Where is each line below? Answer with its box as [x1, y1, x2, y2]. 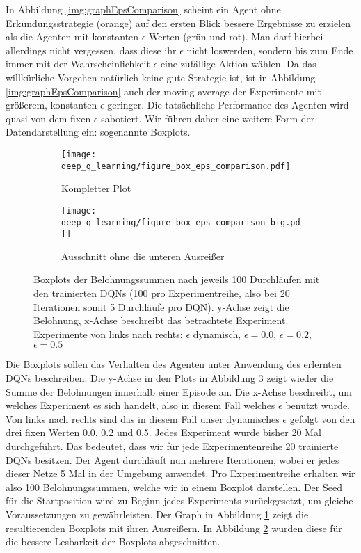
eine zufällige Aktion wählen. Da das [160, 56, 316, 71]
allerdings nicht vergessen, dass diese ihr [6, 42, 177, 57]
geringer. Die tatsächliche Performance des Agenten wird [107, 97, 349, 112]
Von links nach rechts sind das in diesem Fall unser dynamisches [6, 411, 280, 426]
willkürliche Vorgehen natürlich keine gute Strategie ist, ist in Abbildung [6, 70, 316, 84]
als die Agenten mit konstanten [6, 29, 139, 44]
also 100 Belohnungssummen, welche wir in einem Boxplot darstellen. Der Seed [6, 479, 342, 494]
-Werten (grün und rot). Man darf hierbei [145, 29, 323, 44]
